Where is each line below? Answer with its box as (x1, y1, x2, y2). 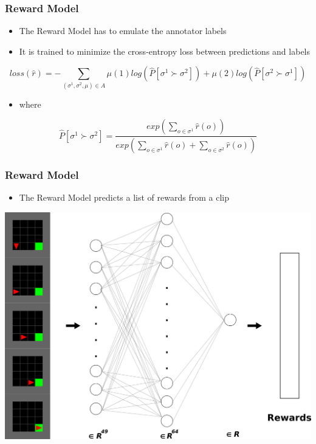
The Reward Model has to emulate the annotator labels (19, 24, 227, 37)
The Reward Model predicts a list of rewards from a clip (19, 191, 229, 204)
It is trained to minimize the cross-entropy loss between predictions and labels (19, 44, 311, 57)
